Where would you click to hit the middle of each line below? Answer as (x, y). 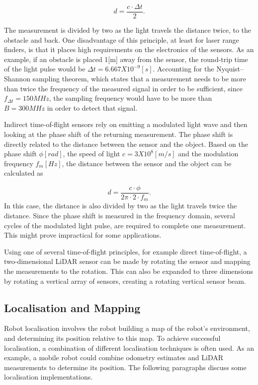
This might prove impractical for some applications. (83, 235)
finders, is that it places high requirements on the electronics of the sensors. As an (129, 49)
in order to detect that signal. (92, 107)
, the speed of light (91, 154)
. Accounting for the (183, 69)
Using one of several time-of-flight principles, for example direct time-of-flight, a (126, 251)
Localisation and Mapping (72, 307)
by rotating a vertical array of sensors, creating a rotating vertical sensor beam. (125, 281)
